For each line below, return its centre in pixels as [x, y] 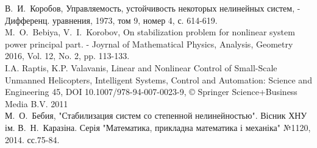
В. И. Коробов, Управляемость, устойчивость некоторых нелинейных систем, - [153, 8]
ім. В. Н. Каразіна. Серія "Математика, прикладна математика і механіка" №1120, [158, 127]
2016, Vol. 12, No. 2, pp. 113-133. [67, 56]
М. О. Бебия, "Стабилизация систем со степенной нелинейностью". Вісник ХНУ [156, 115]
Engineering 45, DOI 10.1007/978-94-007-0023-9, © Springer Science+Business [151, 92]
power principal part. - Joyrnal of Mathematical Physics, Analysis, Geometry [149, 44]
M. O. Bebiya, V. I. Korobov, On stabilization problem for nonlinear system [150, 32]
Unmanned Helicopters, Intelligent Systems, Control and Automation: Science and [158, 79]
